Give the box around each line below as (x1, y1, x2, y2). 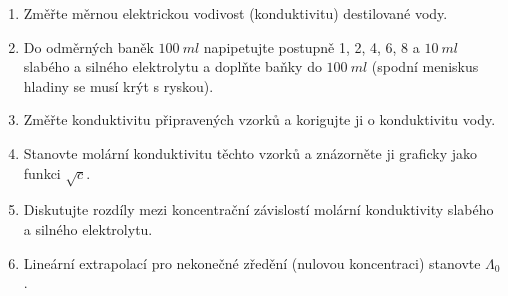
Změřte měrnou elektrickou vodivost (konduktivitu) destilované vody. (23, 3, 448, 23)
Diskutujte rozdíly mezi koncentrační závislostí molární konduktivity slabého (23, 199, 494, 220)
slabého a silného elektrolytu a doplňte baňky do (23, 56, 322, 77)
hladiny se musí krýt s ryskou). (23, 75, 214, 96)
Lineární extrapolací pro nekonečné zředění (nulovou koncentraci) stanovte (23, 252, 481, 273)
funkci (23, 162, 61, 183)
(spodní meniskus (371, 56, 479, 77)
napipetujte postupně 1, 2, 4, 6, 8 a (203, 36, 420, 57)
